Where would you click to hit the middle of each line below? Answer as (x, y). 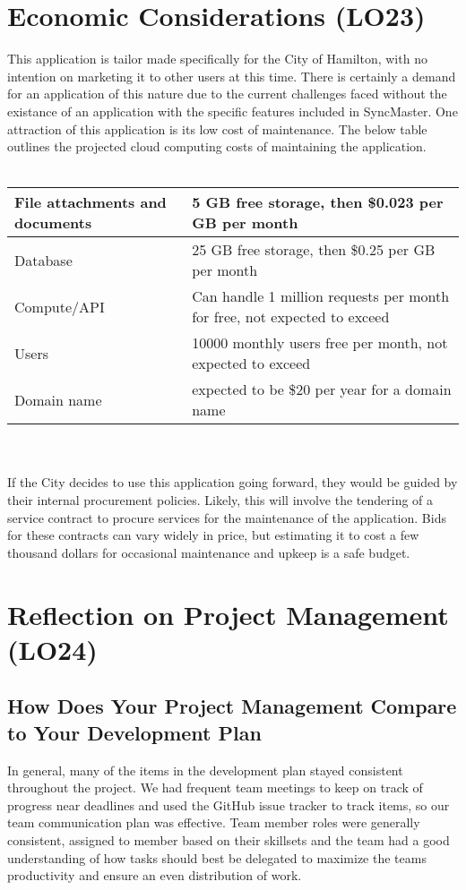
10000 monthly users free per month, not (320, 343)
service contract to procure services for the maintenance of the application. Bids (227, 517)
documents (53, 223)
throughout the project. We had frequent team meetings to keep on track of (215, 787)
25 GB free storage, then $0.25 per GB (314, 250)
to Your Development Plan (134, 732)
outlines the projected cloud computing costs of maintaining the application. (217, 146)
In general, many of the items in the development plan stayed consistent (205, 770)
